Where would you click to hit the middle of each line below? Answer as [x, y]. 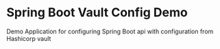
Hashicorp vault [29, 38]
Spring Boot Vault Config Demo [97, 13]
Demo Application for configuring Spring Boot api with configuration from [110, 31]
